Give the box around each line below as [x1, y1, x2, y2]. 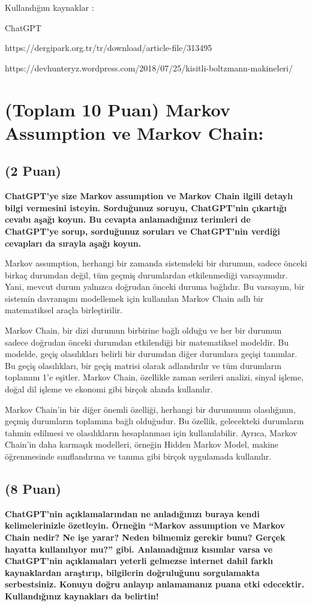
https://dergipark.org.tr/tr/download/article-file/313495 [5, 41, 212, 54]
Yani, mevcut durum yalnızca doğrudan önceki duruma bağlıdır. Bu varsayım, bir [5, 280, 305, 293]
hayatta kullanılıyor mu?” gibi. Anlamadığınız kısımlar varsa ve [5, 542, 273, 555]
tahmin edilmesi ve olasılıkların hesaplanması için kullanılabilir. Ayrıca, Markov [5, 426, 298, 439]
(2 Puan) [5, 161, 61, 180]
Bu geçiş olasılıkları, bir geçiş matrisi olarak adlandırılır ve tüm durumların [5, 359, 281, 371]
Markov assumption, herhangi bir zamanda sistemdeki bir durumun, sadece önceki [5, 257, 307, 269]
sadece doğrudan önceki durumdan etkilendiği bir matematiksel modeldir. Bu [5, 335, 289, 348]
